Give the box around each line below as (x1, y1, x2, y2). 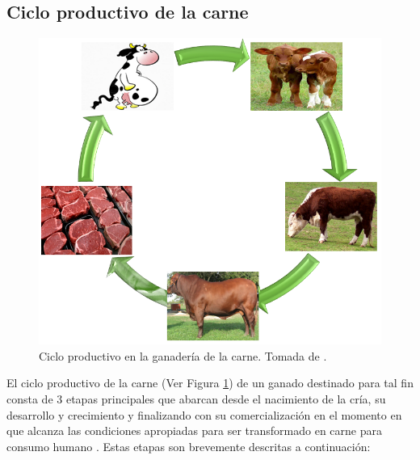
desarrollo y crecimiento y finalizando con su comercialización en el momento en (6, 406, 402, 423)
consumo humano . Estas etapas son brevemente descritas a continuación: (6, 437, 371, 454)
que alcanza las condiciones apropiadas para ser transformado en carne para (6, 422, 382, 439)
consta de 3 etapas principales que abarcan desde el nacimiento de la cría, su (6, 390, 386, 407)
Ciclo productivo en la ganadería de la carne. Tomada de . (39, 347, 327, 364)
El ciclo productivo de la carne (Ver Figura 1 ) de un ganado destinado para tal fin (6, 374, 414, 391)
